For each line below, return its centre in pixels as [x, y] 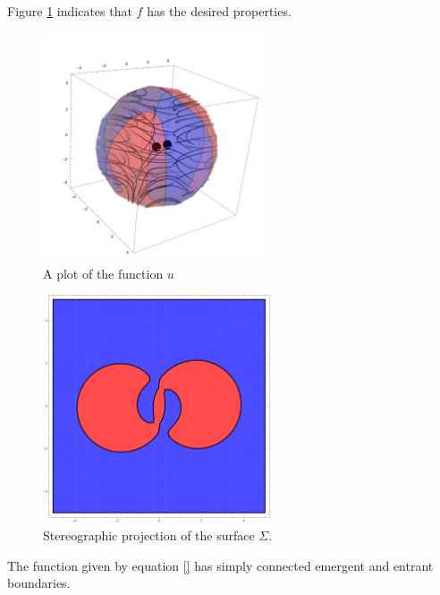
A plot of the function [103, 273]
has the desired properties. [219, 11]
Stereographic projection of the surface [149, 535]
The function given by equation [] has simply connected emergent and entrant [220, 565]
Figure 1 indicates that [70, 11]
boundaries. [39, 583]
